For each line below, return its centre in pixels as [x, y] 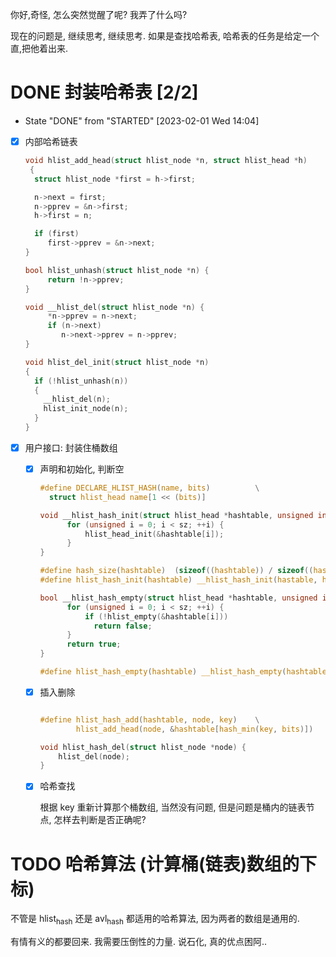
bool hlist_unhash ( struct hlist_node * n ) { [117, 270]
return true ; [94, 644]
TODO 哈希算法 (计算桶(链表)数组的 [155, 864]
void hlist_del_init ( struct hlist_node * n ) [117, 362]
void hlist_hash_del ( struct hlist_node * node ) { [143, 747]
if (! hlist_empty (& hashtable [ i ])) [156, 616]
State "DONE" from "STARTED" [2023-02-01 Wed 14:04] [142, 120]
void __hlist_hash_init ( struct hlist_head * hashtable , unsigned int [185, 515]
